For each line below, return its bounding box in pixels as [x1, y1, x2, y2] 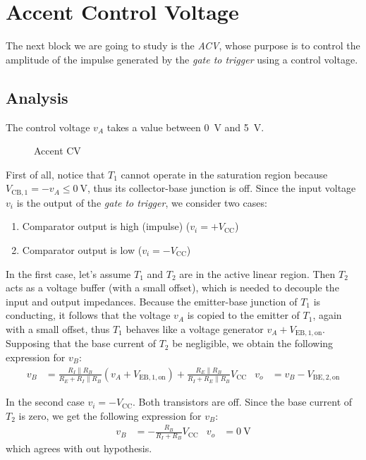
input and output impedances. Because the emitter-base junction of [6, 293, 298, 308]
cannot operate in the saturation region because [121, 167, 328, 181]
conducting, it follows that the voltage [6, 308, 171, 322]
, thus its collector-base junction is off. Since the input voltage [87, 181, 356, 195]
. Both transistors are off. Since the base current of [133, 394, 353, 409]
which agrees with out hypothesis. [6, 441, 152, 456]
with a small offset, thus [6, 321, 110, 336]
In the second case [6, 394, 85, 409]
